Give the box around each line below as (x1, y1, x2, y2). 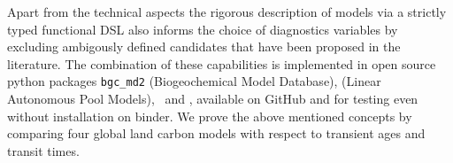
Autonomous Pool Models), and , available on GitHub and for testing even (7, 89, 418, 108)
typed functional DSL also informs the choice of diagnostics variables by (7, 19, 398, 38)
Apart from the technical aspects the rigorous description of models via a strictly (7, 3, 447, 20)
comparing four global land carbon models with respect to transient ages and (7, 124, 426, 143)
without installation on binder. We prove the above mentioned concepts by (7, 106, 412, 125)
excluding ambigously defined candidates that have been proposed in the (7, 37, 401, 56)
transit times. (7, 141, 80, 159)
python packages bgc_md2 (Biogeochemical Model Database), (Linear (7, 72, 381, 90)
